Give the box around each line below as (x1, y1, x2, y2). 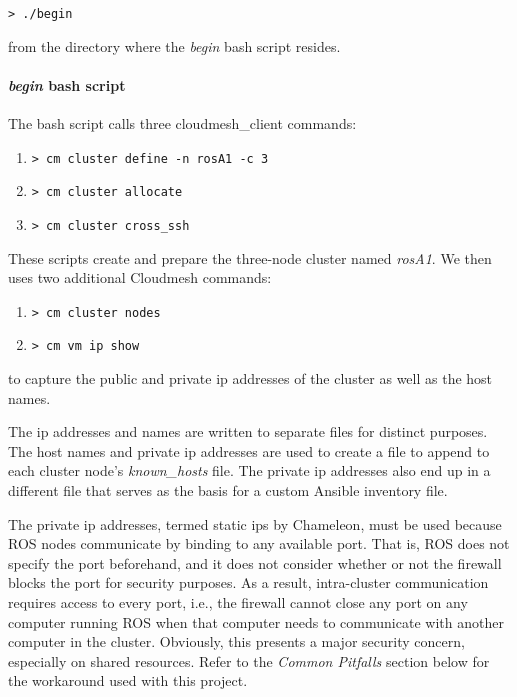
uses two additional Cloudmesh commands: (8, 267, 272, 288)
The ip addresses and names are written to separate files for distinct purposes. (8, 421, 488, 442)
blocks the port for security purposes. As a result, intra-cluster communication (8, 572, 489, 593)
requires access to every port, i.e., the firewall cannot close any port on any (8, 592, 468, 613)
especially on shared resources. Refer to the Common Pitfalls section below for (8, 650, 490, 671)
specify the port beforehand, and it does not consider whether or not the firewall (8, 552, 502, 573)
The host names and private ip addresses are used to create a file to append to (8, 440, 490, 461)
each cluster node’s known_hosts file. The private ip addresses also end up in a (8, 460, 491, 481)
